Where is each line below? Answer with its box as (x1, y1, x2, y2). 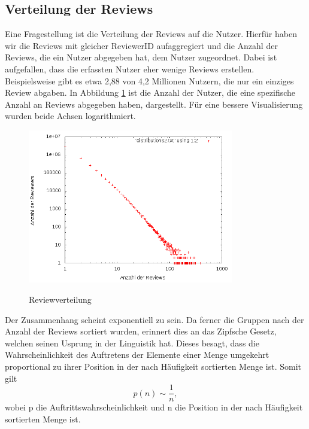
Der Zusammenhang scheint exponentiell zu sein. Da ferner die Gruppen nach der (5, 313, 304, 325)
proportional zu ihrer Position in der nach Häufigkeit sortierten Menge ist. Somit (5, 360, 302, 372)
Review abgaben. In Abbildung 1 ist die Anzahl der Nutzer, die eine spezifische (5, 86, 296, 99)
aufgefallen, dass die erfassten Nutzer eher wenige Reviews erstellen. (5, 62, 255, 75)
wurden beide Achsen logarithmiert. (5, 109, 136, 122)
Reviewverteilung (29, 293, 92, 305)
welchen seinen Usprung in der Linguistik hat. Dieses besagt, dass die (5, 336, 259, 349)
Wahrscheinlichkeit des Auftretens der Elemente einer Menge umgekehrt (5, 348, 269, 361)
